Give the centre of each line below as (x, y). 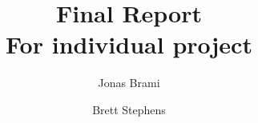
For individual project (129, 44)
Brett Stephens (129, 109)
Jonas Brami (129, 83)
